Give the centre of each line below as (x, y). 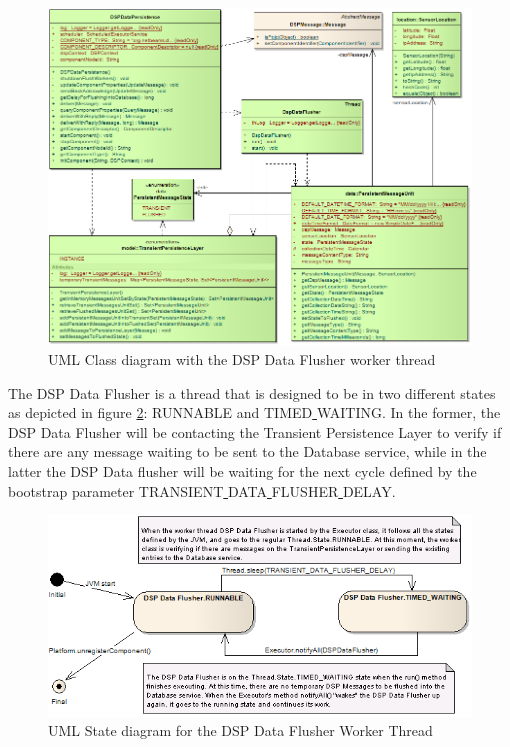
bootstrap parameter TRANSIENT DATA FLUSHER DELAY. (202, 490)
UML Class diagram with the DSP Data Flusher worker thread (242, 358)
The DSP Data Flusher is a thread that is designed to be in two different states (252, 392)
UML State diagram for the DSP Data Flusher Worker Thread (240, 730)
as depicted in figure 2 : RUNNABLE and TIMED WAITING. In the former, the (254, 412)
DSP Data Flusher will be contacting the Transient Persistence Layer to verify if (255, 431)
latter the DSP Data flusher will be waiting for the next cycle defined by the (242, 470)
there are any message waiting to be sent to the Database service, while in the (247, 451)
